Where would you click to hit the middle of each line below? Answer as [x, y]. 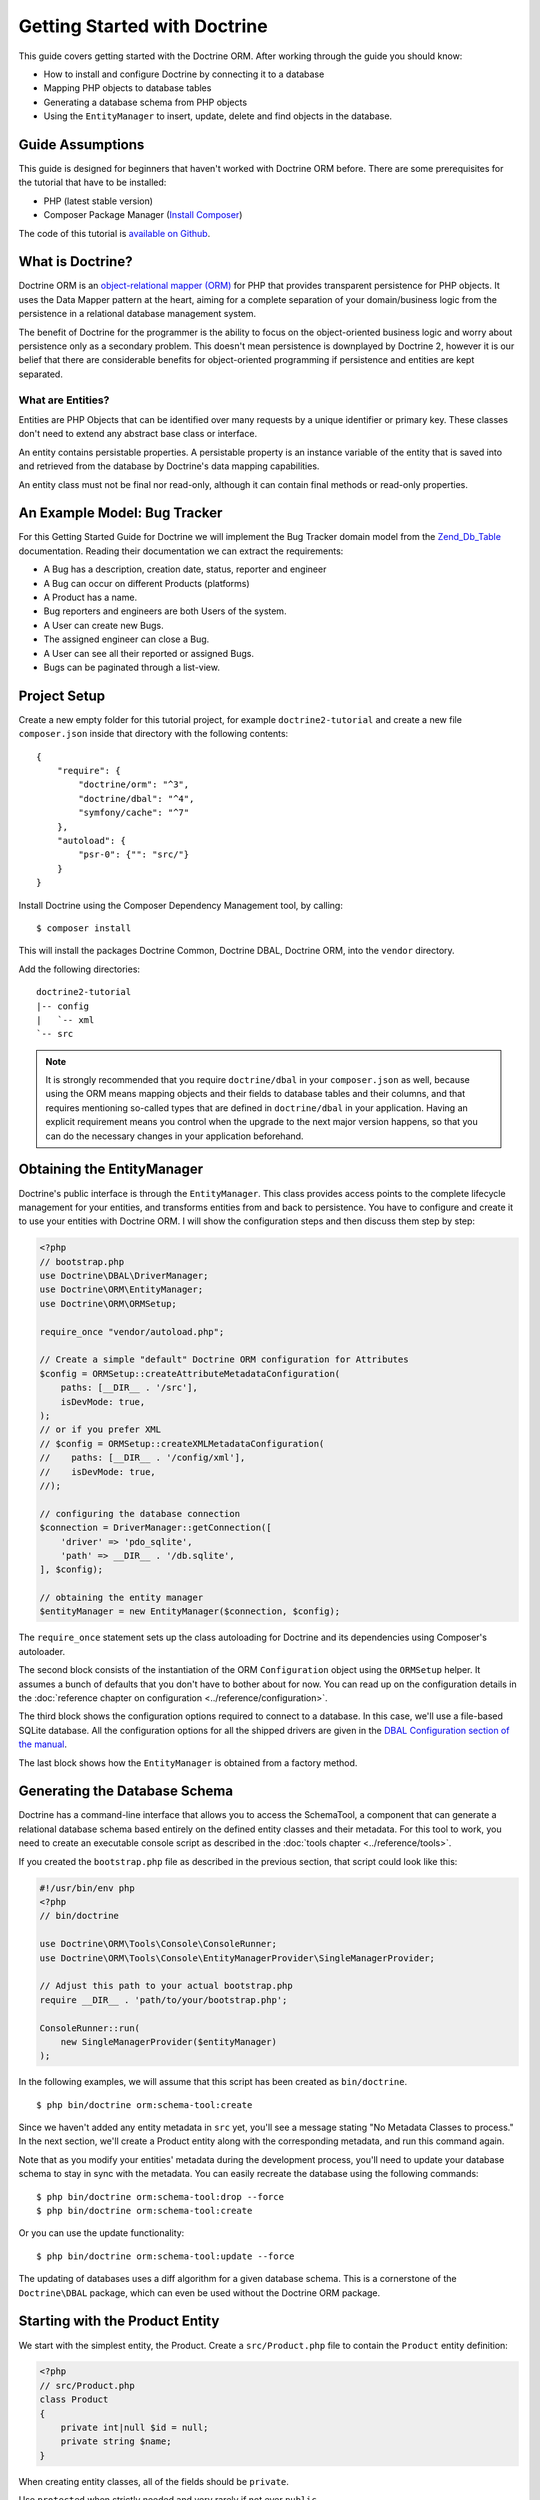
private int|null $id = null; [134, 2428]
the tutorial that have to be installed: [92, 182]
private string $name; [116, 2441]
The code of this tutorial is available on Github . [114, 233]
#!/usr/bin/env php [87, 1888]
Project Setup [62, 695]
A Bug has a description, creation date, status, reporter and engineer [185, 569]
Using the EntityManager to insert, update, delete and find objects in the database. [218, 116]
